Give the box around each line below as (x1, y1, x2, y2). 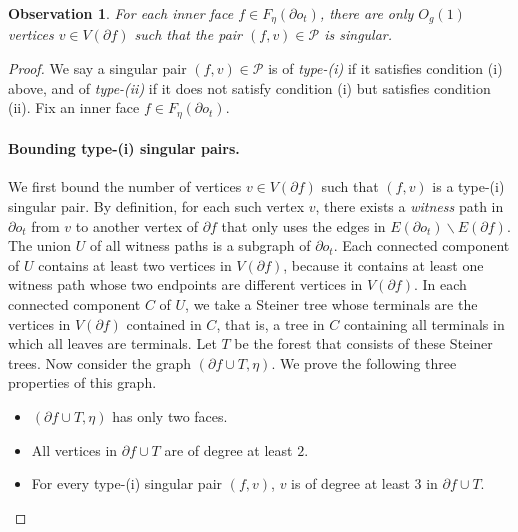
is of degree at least (291, 473, 410, 494)
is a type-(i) (432, 176, 505, 197)
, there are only (319, 3, 414, 23)
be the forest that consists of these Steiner (234, 333, 493, 354)
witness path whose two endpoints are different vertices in (8, 274, 363, 295)
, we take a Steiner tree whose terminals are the (185, 294, 478, 315)
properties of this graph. (8, 372, 157, 393)
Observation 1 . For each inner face (8, 3, 234, 23)
